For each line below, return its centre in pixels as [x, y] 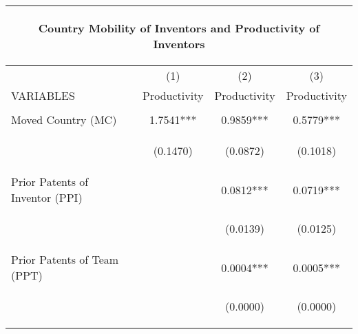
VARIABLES [43, 95]
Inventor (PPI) [47, 197]
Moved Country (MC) [64, 119]
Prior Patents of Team [65, 259]
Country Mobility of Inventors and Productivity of [179, 28]
